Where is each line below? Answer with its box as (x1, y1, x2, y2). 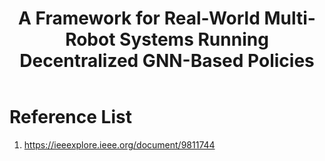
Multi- (263, 7, 316, 30)
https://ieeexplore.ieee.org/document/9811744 (23, 138, 216, 151)
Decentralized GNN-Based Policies (19, 50, 315, 72)
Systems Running (119, 28, 269, 51)
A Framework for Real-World (18, 7, 261, 30)
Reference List (9, 106, 132, 129)
